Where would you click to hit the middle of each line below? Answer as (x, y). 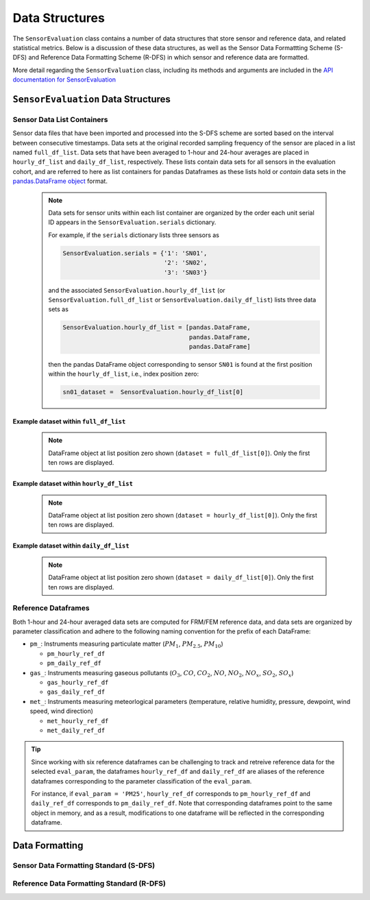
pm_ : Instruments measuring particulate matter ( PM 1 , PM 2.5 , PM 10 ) (127, 645)
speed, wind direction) (62, 711)
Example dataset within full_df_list (69, 422)
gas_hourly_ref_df (78, 683)
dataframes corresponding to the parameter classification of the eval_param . (141, 781)
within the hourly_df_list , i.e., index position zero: (123, 374)
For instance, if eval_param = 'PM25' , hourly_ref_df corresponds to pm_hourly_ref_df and (171, 793)
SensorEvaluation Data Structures (92, 99)
